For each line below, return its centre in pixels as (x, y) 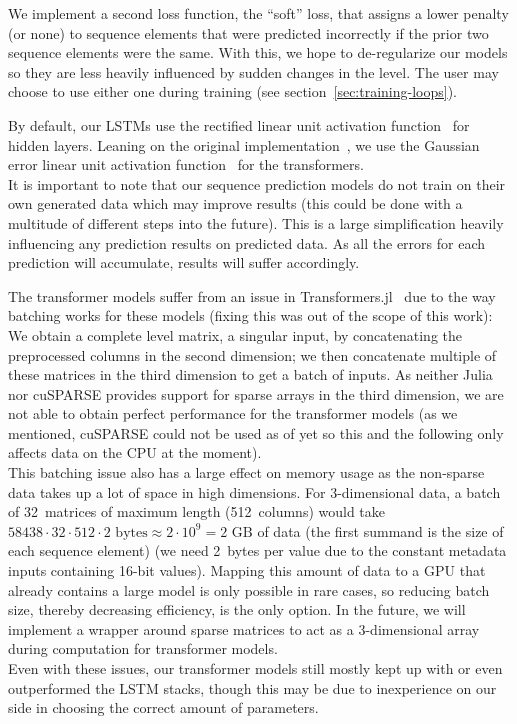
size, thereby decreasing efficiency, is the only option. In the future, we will (237, 609)
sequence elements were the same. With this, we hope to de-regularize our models (258, 52)
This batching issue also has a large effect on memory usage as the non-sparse (246, 472)
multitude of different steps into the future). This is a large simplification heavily (256, 222)
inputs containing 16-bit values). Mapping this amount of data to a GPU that (247, 570)
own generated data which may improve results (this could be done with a (235, 203)
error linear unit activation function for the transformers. (186, 164)
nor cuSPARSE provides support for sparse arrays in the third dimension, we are (256, 393)
